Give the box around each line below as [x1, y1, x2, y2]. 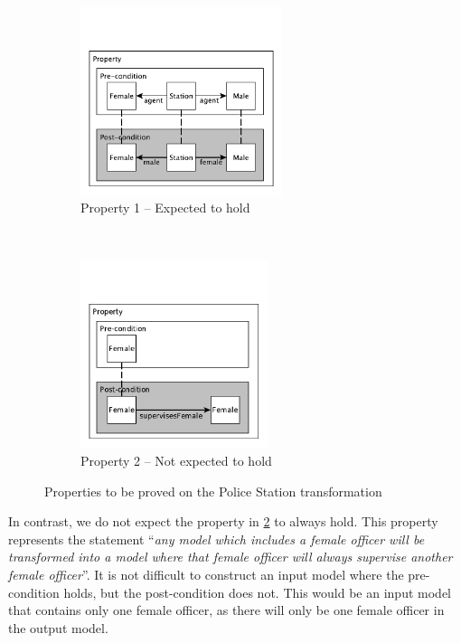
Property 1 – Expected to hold [80, 198, 250, 217]
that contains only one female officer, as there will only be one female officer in [8, 600, 445, 619]
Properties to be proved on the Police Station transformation [44, 481, 382, 500]
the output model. [8, 618, 108, 637]
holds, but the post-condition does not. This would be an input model [63, 582, 451, 601]
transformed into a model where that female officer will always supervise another [8, 547, 453, 566]
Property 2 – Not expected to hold [80, 451, 272, 470]
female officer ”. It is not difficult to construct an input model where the [8, 565, 404, 584]
